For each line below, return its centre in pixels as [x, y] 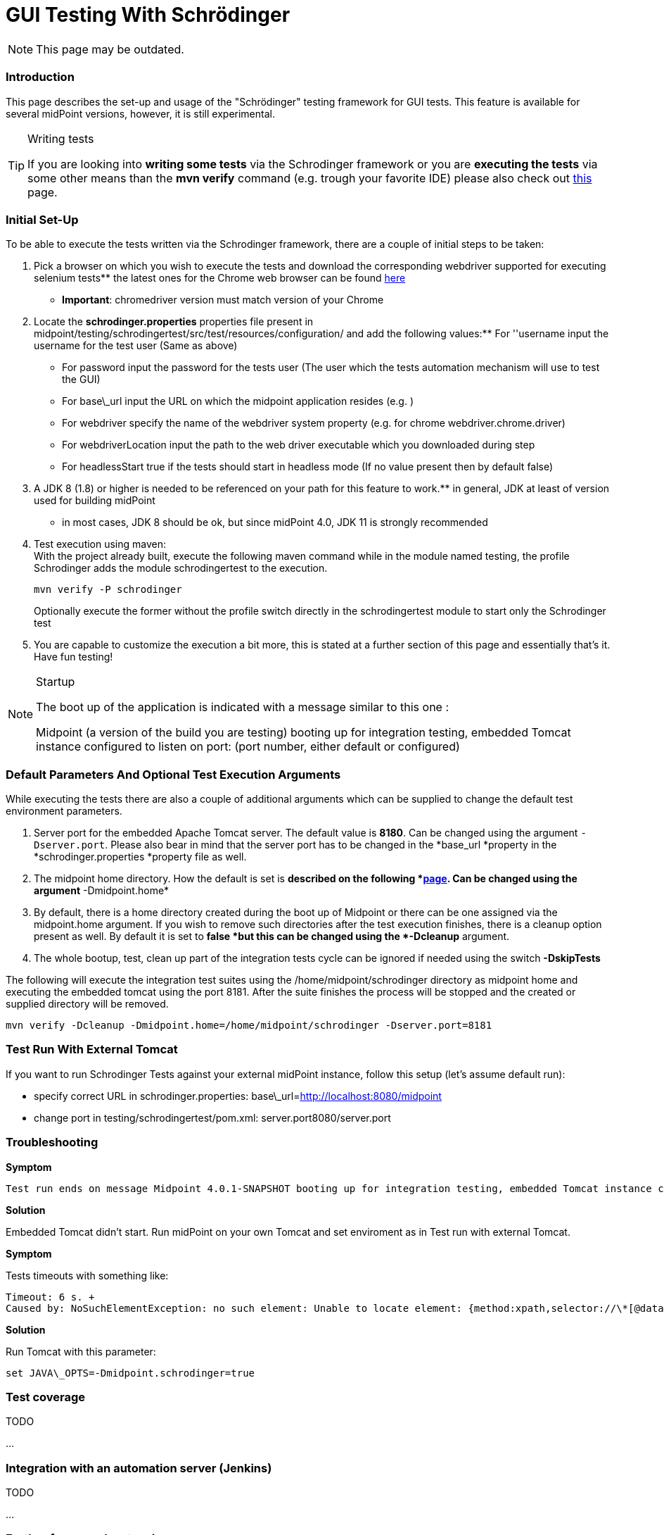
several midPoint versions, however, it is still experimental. [140, 113]
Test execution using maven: [100, 544]
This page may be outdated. [110, 49]
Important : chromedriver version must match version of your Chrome [223, 300]
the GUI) [81, 380]
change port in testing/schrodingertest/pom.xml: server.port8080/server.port [212, 1117]
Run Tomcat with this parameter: [81, 1351]
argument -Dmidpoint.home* [102, 890]
